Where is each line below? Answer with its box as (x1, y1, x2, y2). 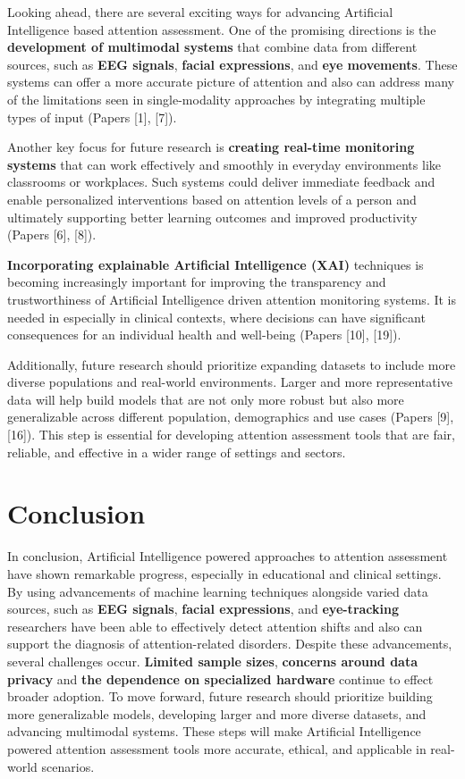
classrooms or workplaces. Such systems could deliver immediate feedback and (7, 172, 435, 191)
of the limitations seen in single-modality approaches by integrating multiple (7, 89, 426, 108)
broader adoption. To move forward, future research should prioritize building (7, 687, 433, 706)
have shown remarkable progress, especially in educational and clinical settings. (7, 564, 442, 582)
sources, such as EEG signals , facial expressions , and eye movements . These (7, 54, 458, 73)
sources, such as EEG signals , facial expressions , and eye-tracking (7, 599, 400, 618)
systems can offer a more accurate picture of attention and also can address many (7, 72, 454, 91)
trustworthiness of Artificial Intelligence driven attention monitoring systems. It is (7, 289, 457, 308)
